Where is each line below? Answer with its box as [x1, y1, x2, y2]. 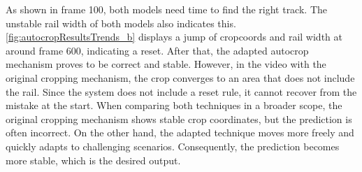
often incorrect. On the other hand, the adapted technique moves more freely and [6, 125, 354, 140]
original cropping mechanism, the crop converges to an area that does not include [6, 70, 355, 85]
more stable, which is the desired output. [6, 152, 181, 167]
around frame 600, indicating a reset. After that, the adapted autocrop [6, 43, 309, 57]
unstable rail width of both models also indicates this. [6, 15, 236, 30]
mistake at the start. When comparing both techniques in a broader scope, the [6, 98, 342, 113]
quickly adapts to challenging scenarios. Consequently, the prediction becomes [6, 138, 340, 153]
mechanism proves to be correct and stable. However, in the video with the [6, 57, 326, 71]
